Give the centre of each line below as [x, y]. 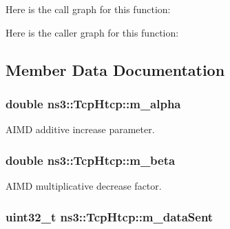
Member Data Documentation [115, 69]
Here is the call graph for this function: [88, 9]
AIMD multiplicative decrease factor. [84, 186]
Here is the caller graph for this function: [92, 32]
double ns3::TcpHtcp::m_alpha [93, 103]
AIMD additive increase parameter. [80, 129]
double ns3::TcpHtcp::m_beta [91, 160]
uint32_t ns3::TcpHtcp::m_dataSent [109, 216]
